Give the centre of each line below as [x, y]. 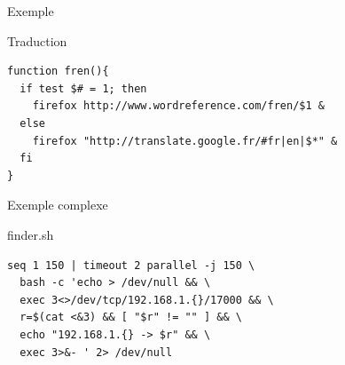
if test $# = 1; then [83, 88]
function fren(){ [58, 71]
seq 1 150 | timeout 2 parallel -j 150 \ [131, 265]
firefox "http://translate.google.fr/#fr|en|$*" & [185, 141]
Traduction [37, 40]
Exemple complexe [58, 205]
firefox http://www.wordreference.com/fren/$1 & [178, 106]
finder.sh [31, 234]
